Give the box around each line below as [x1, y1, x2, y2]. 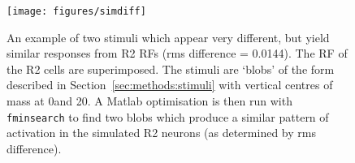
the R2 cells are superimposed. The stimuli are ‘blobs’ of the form [6, 60, 335, 77]
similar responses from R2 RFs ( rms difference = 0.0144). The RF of [6, 45, 348, 62]
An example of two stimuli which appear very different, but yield [6, 28, 330, 45]
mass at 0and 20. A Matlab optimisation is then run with [6, 92, 292, 109]
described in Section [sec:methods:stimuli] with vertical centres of [6, 76, 333, 93]
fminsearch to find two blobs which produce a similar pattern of [6, 108, 329, 125]
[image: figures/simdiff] [6, 6, 146, 17]
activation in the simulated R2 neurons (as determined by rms [6, 124, 316, 141]
